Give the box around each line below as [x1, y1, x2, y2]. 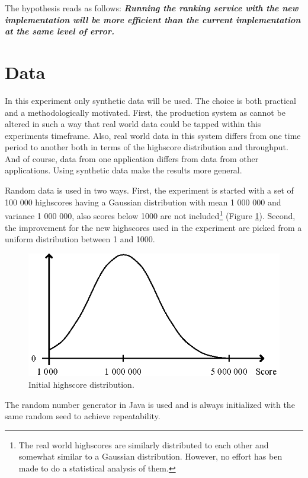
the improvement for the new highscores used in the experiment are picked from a [5, 221, 302, 233]
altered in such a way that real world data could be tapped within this [5, 118, 261, 130]
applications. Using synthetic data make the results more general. [5, 164, 242, 176]
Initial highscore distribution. [28, 378, 134, 391]
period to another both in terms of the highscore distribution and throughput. [5, 141, 288, 153]
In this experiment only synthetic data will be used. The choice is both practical [5, 94, 296, 106]
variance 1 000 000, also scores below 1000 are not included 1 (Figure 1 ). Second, [5, 208, 296, 221]
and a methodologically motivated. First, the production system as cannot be [5, 106, 285, 118]
